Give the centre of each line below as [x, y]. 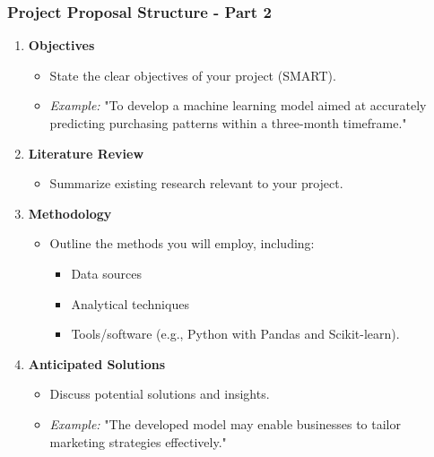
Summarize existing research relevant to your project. [196, 183]
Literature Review [86, 153]
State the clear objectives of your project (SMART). [193, 75]
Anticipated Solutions [97, 363]
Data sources [106, 273]
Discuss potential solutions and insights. [160, 394]
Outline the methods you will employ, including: [182, 243]
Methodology [70, 213]
